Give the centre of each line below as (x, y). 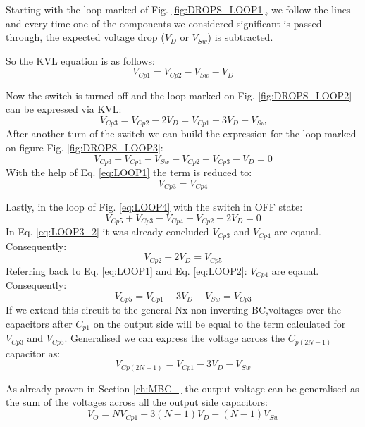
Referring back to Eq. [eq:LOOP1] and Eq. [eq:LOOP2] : (126, 270)
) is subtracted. (240, 37)
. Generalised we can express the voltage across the (174, 338)
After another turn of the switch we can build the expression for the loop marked (181, 134)
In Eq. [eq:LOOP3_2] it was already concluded (107, 231)
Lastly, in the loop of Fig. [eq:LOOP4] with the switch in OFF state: (154, 207)
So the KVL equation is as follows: (80, 60)
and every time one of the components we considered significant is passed (164, 23)
